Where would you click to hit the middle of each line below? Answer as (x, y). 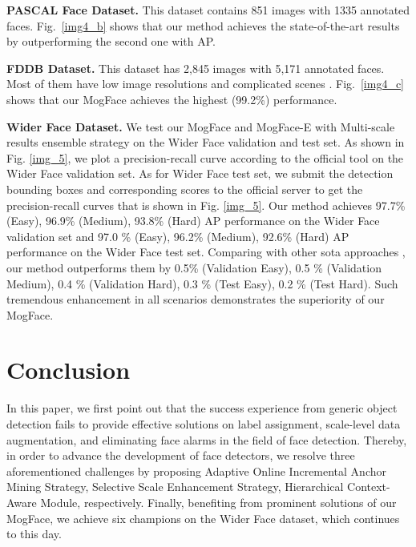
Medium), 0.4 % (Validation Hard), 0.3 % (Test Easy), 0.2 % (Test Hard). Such (202, 283)
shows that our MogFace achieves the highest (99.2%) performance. (172, 99)
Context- (369, 487)
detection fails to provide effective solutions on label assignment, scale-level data (204, 424)
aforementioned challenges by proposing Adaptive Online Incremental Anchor (196, 471)
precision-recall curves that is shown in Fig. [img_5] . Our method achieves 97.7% (206, 205)
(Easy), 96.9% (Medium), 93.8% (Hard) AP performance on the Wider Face (193, 221)
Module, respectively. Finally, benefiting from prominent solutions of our (218, 502)
